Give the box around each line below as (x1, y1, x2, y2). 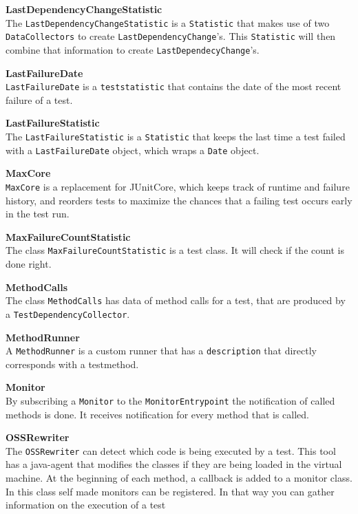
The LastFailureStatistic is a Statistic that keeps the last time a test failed (6, 129, 346, 143)
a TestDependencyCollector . (6, 306, 130, 321)
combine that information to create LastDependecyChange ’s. (6, 42, 260, 56)
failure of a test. (6, 92, 73, 107)
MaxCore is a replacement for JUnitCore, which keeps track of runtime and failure (6, 179, 350, 193)
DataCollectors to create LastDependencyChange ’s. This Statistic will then (6, 29, 336, 43)
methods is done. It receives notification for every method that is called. (6, 407, 310, 421)
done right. (6, 257, 52, 270)
